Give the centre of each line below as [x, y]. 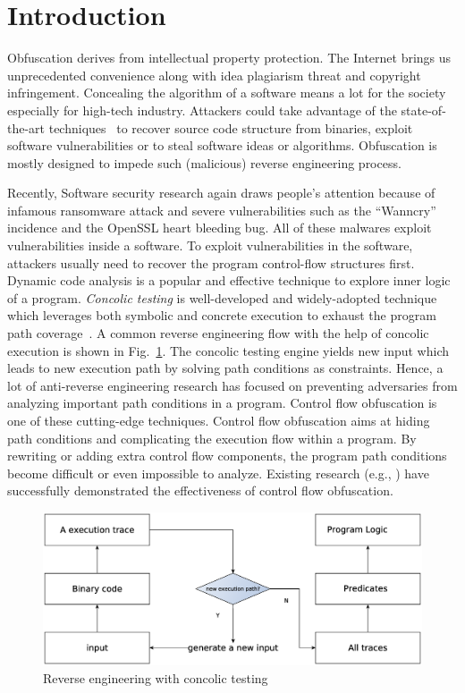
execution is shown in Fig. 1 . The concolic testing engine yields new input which [228, 350]
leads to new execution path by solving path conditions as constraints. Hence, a [225, 368]
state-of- [423, 110]
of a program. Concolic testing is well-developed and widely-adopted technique [222, 297]
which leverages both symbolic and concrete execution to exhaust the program [222, 315]
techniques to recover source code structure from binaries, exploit [231, 127]
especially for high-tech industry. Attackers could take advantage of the [202, 110]
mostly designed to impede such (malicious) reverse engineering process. [204, 162]
